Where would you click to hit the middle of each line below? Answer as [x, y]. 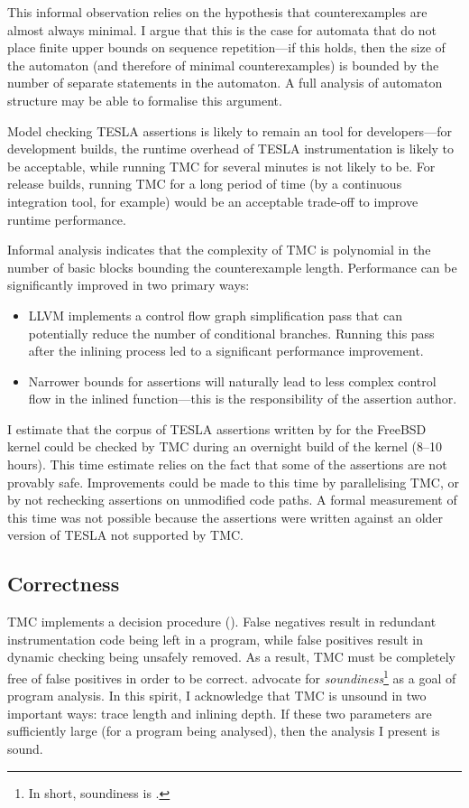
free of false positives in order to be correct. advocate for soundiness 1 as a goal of [232, 677]
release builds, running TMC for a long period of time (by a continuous [205, 184]
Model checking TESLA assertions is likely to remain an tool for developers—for [230, 130]
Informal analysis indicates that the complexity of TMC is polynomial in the [219, 250]
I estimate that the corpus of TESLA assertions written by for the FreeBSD [217, 428]
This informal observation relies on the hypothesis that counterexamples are [217, 12]
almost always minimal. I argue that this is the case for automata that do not [222, 29]
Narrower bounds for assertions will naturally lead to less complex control [232, 381]
